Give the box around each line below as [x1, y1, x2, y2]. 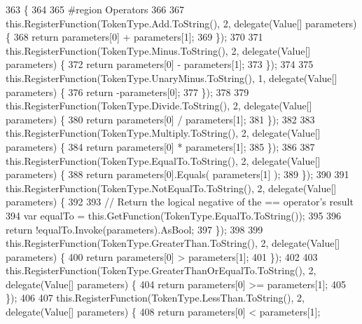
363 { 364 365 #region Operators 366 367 [6, 2, 184, 16]
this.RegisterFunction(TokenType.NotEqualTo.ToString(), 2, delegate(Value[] [6, 180, 337, 195]
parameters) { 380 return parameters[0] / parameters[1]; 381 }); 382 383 [6, 112, 315, 126]
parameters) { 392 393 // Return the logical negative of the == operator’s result [6, 194, 354, 209]
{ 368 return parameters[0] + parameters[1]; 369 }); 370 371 [6, 29, 263, 44]
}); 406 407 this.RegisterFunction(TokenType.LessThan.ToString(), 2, [6, 290, 305, 305]
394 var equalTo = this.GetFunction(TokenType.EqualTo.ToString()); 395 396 [6, 208, 342, 222]
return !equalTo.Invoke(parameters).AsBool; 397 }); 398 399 [6, 222, 263, 236]
